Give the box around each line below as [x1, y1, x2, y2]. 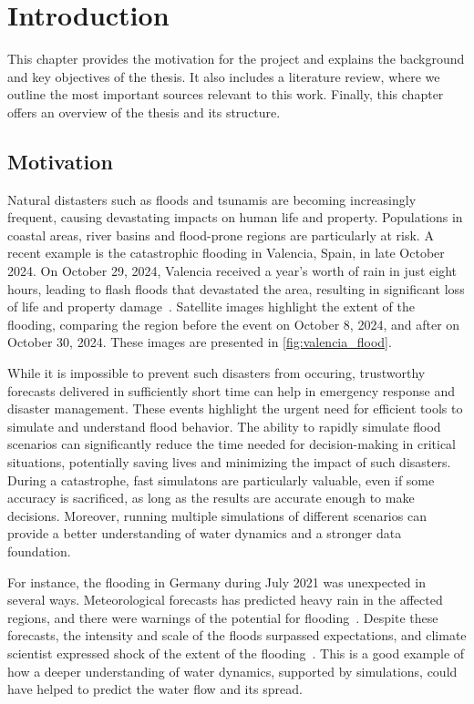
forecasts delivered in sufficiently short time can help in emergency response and [7, 381, 456, 400]
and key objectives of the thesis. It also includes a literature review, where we [7, 66, 440, 86]
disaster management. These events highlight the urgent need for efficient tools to [7, 399, 463, 418]
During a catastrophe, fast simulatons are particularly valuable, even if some [7, 470, 435, 489]
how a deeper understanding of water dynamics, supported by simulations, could [7, 661, 458, 680]
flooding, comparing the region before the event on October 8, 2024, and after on [7, 314, 460, 333]
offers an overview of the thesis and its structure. [7, 102, 281, 121]
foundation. [7, 541, 71, 560]
